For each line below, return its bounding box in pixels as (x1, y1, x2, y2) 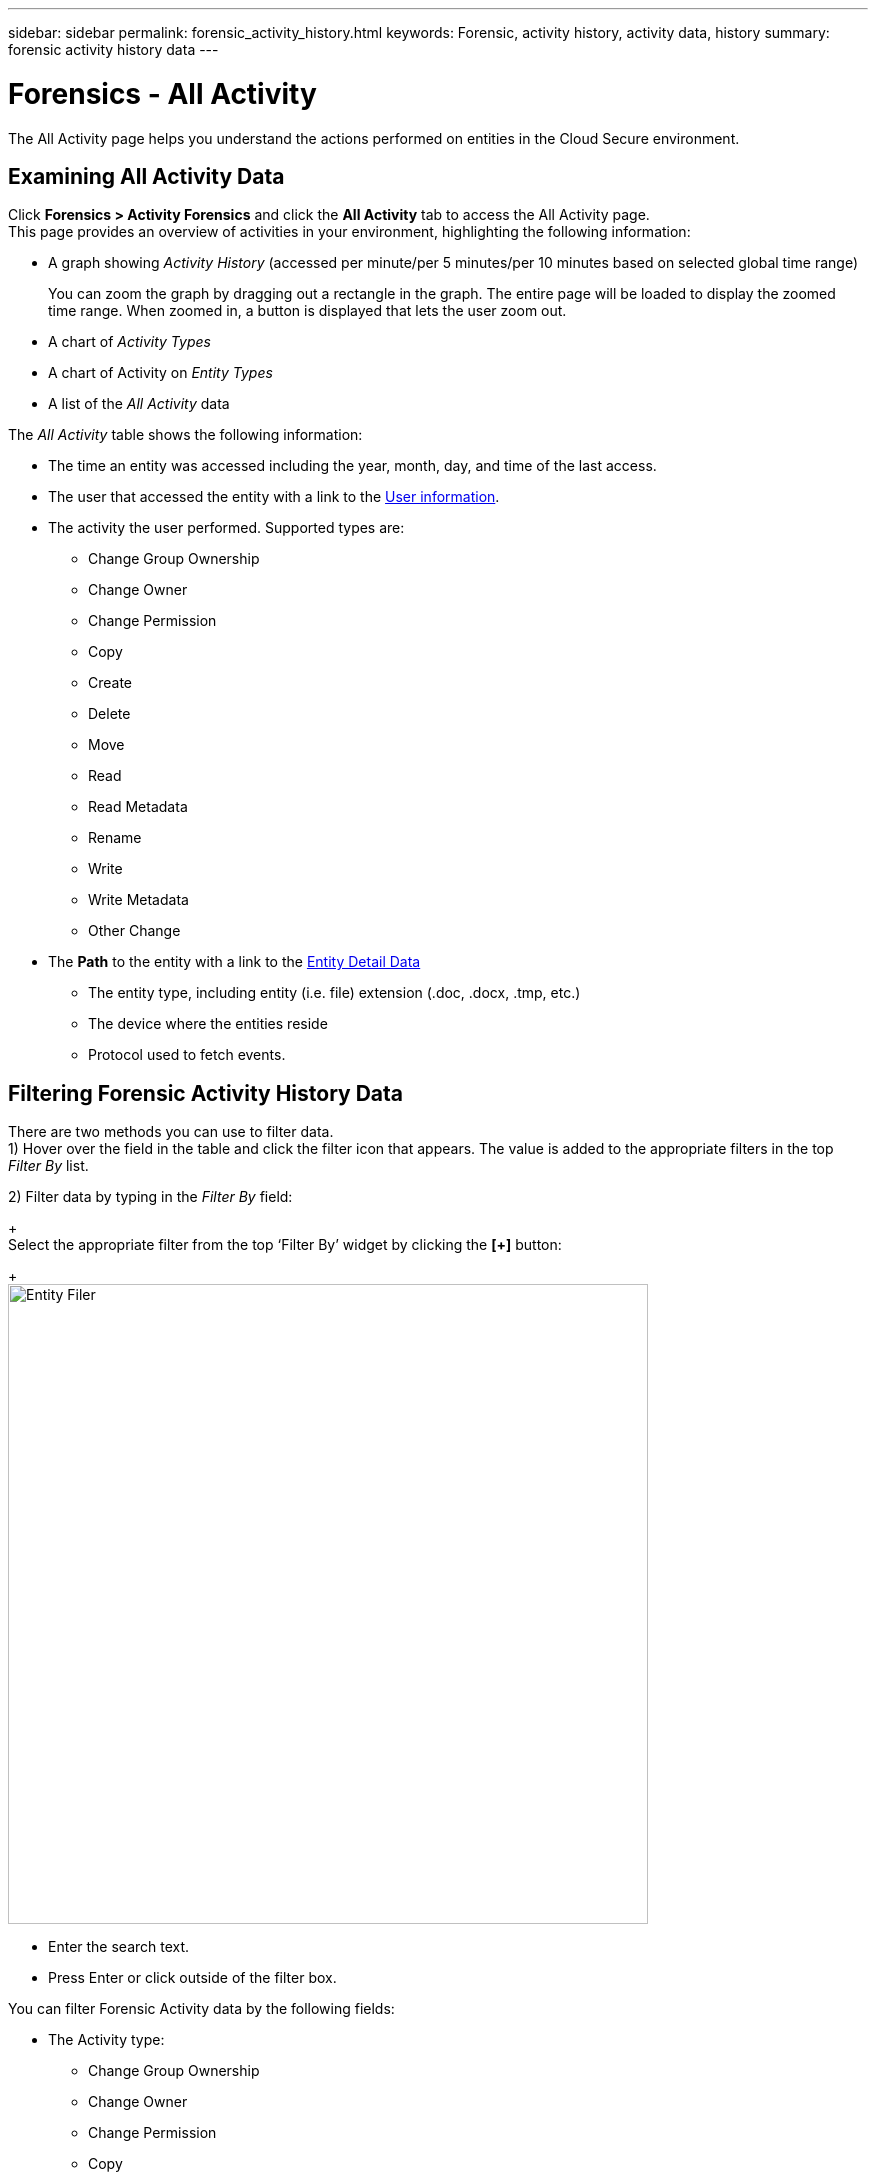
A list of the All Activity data (48, 395, 230, 413)
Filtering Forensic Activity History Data (8, 1080, 403, 1106)
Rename (88, 829, 142, 847)
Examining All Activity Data (8, 163, 285, 189)
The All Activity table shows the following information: (8, 426, 363, 444)
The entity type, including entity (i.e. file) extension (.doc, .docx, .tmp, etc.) (88, 984, 581, 1002)
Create (88, 674, 133, 692)
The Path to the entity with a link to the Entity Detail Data (48, 953, 421, 971)
